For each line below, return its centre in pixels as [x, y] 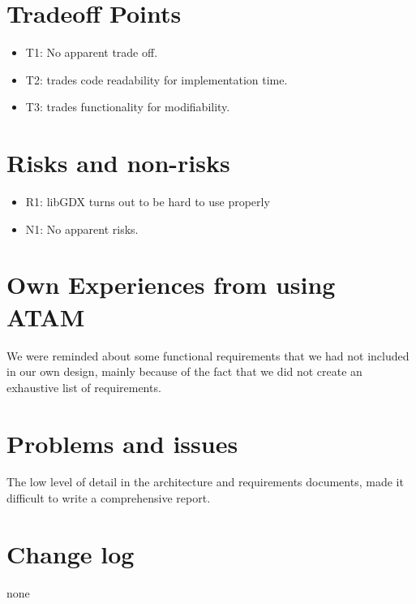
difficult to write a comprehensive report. [109, 498]
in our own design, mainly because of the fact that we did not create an [184, 371]
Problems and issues [122, 443]
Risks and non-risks [118, 163]
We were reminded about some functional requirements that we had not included [208, 355]
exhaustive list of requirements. [84, 387]
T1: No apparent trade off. [92, 52]
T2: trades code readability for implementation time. [157, 79]
